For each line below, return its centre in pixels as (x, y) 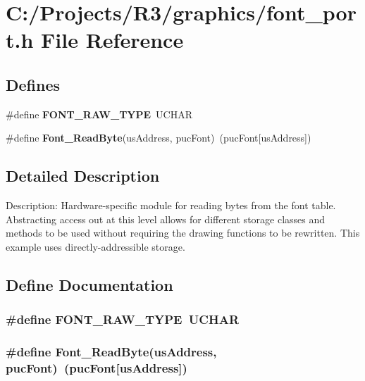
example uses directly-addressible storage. (95, 246)
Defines (33, 84)
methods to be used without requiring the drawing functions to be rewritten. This (183, 233)
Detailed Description (83, 176)
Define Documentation (89, 284)
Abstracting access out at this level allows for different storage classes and (166, 219)
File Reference (112, 40)
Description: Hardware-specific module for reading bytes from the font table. (171, 205)
